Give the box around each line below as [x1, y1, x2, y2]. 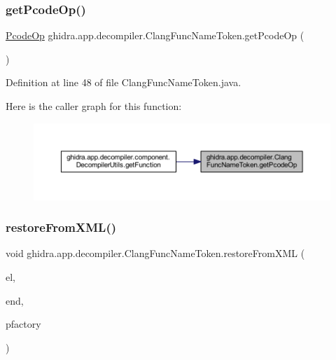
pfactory [6, 317, 41, 331]
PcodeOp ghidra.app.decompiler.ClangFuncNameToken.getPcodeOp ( [6, 28, 304, 43]
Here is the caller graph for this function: [6, 99, 182, 113]
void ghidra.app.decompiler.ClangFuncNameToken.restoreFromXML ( [6, 246, 305, 261]
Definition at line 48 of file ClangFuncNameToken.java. [6, 75, 241, 90]
